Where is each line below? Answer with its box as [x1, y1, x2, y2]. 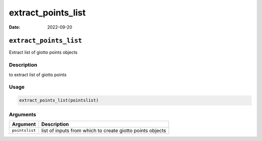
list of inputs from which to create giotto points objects [41, 127, 166, 134]
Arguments [9, 111, 36, 118]
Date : [9, 24, 20, 30]
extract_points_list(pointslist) [19, 97, 99, 103]
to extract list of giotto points [9, 72, 67, 78]
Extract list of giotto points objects [9, 49, 78, 55]
